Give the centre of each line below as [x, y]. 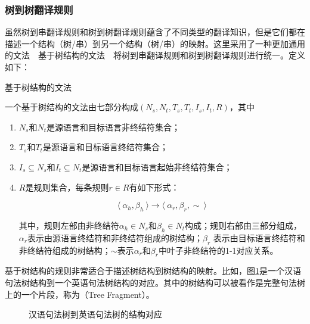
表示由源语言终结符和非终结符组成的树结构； [115, 237]
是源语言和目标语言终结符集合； [105, 147]
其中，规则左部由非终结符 [69, 225]
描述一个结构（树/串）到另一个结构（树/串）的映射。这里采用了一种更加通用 [155, 43]
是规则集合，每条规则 [67, 187]
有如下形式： [154, 187]
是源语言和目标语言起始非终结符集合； [157, 166]
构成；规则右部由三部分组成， [243, 225]
